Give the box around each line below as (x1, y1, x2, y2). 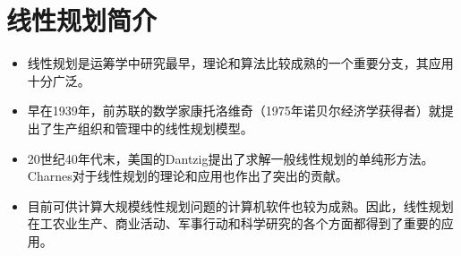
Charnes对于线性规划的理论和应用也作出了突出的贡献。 (27, 166, 348, 185)
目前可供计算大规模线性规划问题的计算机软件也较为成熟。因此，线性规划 (27, 196, 454, 215)
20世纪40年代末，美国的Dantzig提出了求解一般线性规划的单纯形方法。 (27, 149, 434, 167)
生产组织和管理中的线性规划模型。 (52, 118, 253, 137)
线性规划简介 (6, 2, 158, 38)
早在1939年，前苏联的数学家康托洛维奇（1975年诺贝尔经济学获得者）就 (27, 101, 441, 120)
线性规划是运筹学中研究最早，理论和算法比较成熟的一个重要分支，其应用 (27, 54, 454, 73)
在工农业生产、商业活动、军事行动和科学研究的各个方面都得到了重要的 (27, 214, 441, 233)
